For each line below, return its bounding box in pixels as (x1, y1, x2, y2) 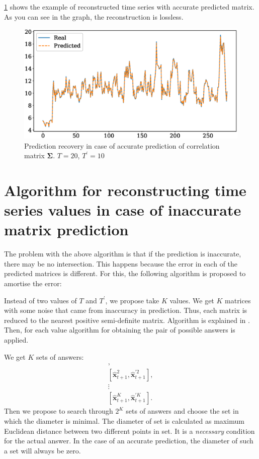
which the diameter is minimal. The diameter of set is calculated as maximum (4, 415, 244, 426)
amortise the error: (4, 278, 62, 289)
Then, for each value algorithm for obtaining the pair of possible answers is (4, 324, 235, 335)
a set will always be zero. (4, 445, 81, 455)
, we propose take (105, 295, 159, 305)
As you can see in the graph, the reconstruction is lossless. (4, 11, 184, 22)
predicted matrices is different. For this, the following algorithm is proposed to (4, 268, 246, 279)
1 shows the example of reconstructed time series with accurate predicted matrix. (4, 2, 254, 12)
